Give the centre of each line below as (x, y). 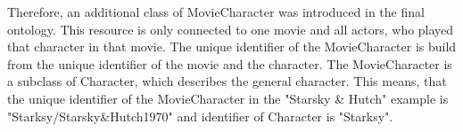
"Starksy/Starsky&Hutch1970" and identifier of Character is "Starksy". (200, 116)
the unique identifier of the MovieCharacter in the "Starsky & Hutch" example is (228, 98)
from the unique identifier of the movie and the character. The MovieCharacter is (230, 63)
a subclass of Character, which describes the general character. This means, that (227, 81)
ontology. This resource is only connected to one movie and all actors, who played (231, 29)
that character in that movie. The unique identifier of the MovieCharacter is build (232, 47)
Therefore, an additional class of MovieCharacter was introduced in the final (216, 12)
